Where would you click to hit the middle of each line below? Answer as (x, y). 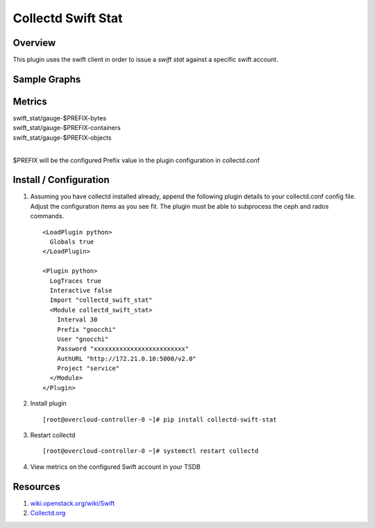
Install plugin (49, 403)
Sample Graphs (47, 79)
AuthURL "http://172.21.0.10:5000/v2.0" (127, 359)
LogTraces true (75, 281)
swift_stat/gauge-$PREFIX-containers (67, 128)
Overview (34, 43)
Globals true (72, 242)
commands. (47, 216)
